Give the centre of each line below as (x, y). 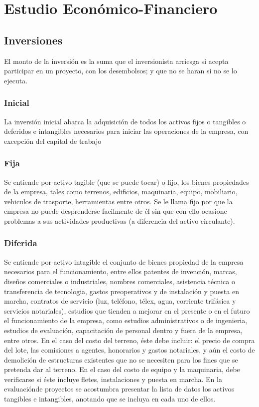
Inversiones (33, 40)
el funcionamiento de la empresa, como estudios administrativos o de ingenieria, (126, 320)
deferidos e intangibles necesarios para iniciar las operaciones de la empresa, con (126, 131)
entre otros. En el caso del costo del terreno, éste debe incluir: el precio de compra (129, 340)
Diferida (21, 243)
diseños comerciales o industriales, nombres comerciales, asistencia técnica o (120, 281)
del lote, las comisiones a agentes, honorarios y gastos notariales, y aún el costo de (129, 350)
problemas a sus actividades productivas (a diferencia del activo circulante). (120, 220)
